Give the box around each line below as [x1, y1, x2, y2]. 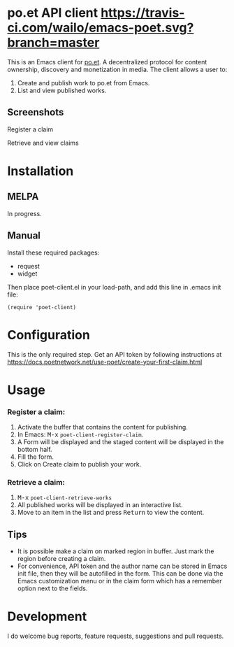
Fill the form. [17, 453, 54, 461]
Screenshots [7, 106, 64, 118]
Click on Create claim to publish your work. [17, 460, 142, 468]
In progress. [7, 209, 42, 218]
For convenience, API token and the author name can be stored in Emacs [17, 562, 228, 571]
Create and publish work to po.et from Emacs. [17, 78, 150, 87]
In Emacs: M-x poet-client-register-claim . [17, 430, 144, 439]
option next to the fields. [17, 584, 88, 592]
